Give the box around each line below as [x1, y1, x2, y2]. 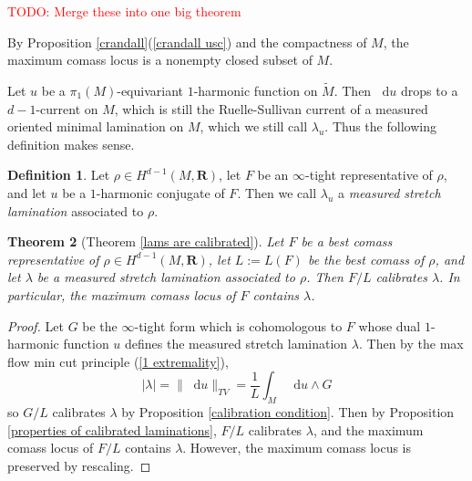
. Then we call [237, 183, 317, 202]
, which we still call [200, 117, 308, 136]
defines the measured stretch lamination [125, 334, 348, 353]
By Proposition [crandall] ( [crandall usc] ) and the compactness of [7, 32, 367, 51]
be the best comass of [307, 249, 425, 268]
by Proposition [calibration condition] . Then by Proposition [121, 403, 455, 422]
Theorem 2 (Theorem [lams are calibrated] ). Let [7, 232, 284, 251]
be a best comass [301, 232, 393, 251]
